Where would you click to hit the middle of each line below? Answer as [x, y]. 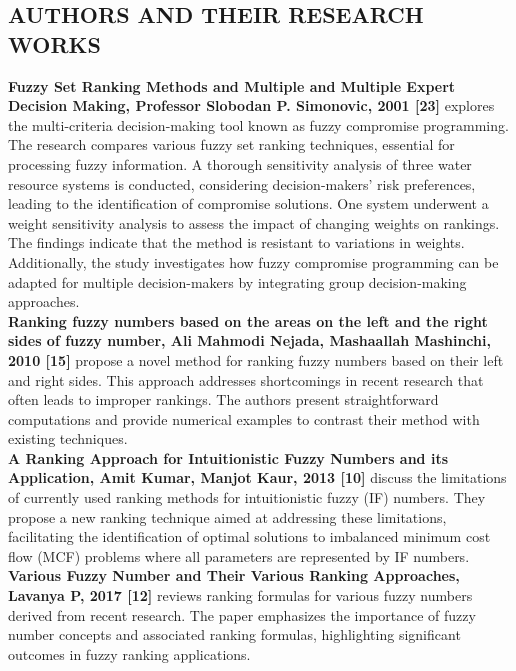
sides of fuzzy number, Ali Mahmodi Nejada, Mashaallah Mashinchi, [249, 340]
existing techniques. [68, 438]
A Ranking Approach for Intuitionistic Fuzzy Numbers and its [228, 457]
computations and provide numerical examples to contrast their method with [244, 418]
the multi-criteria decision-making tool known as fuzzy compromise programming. [258, 124]
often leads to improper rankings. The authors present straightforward [223, 399]
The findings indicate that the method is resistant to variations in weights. [236, 242]
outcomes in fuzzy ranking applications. [129, 653]
